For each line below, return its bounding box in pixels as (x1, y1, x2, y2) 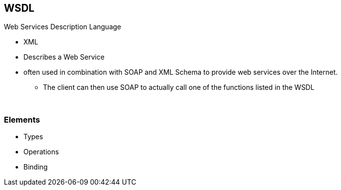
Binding (23, 163, 48, 171)
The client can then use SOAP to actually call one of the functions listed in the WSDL (43, 83, 315, 92)
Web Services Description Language (4, 22, 121, 31)
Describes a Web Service (23, 53, 105, 62)
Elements (4, 114, 40, 125)
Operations (23, 148, 59, 156)
